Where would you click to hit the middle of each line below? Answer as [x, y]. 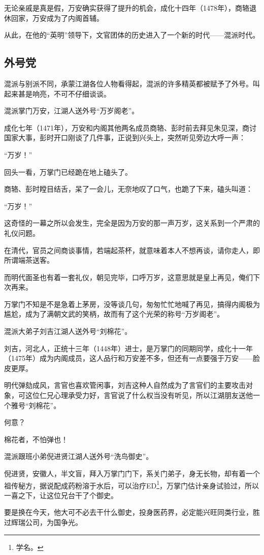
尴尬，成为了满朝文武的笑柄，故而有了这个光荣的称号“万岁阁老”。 [114, 314]
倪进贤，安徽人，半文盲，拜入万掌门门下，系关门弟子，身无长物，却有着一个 [132, 473]
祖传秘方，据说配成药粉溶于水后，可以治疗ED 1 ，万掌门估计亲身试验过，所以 [132, 484]
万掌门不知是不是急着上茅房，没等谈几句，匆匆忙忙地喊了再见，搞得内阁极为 [132, 304]
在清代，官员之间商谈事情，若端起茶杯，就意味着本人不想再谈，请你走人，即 [132, 250]
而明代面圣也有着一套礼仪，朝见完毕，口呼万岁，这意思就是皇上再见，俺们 [128, 277]
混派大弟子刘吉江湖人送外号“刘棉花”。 [68, 331]
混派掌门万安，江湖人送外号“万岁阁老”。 [72, 111]
